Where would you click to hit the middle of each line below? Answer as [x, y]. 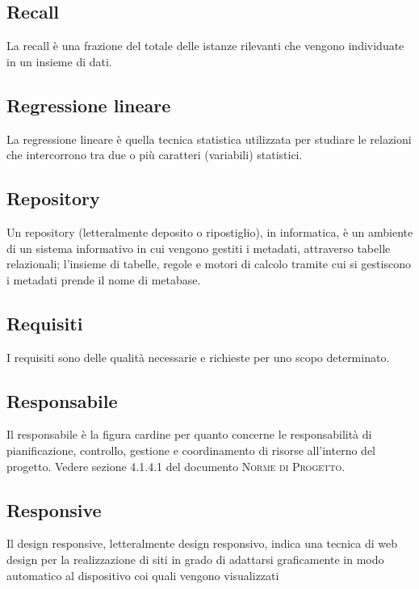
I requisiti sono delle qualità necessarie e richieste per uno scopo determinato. [198, 357]
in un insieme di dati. [59, 61]
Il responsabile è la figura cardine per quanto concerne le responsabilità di [189, 434]
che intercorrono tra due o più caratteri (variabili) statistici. [155, 155]
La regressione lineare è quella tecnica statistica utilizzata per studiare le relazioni [209, 139]
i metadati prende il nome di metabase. [104, 279]
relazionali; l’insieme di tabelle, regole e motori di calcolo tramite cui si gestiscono [209, 264]
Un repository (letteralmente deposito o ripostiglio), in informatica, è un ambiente [210, 231]
